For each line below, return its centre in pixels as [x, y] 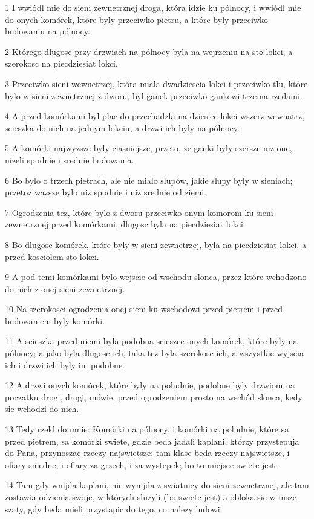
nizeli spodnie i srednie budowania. [70, 159]
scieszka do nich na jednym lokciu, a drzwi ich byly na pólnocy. [122, 127]
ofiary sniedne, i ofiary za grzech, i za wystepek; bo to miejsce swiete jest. [141, 464]
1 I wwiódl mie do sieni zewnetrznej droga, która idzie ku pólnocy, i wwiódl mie [153, 7]
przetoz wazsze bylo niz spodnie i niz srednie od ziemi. [106, 192]
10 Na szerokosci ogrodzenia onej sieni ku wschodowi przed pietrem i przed [144, 309]
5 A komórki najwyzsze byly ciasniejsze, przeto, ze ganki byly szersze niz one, [149, 148]
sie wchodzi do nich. [42, 409]
